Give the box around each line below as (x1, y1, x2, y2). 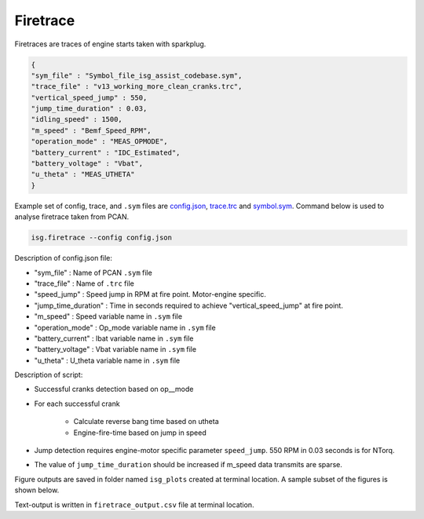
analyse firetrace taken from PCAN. (14, 212, 130, 221)
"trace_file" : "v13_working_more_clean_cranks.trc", (31, 82, 243, 91)
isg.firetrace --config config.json (31, 233, 173, 243)
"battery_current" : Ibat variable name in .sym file (34, 334, 194, 343)
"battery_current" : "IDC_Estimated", (31, 148, 181, 157)
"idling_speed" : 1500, (31, 115, 123, 124)
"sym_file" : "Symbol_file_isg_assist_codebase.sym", (31, 71, 243, 80)
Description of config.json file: (14, 254, 113, 263)
